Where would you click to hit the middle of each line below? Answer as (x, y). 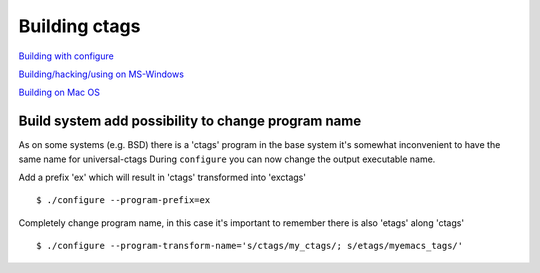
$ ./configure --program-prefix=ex (123, 200)
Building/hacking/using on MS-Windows (101, 74)
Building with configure (66, 56)
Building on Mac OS (59, 92)
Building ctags (79, 26)
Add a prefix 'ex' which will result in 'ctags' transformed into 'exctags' (162, 177)
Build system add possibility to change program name (190, 121)
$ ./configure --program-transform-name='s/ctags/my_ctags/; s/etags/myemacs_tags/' (250, 246)
